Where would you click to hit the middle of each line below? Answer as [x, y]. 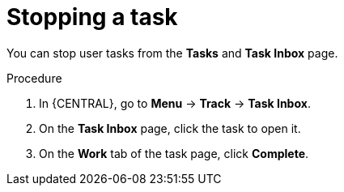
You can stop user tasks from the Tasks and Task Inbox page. [172, 53]
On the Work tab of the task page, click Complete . [174, 153]
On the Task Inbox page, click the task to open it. [170, 128]
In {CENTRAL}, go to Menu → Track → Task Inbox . [175, 103]
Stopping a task [92, 17]
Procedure [34, 78]
